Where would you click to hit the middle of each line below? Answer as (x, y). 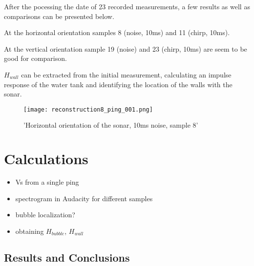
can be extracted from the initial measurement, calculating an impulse (126, 74)
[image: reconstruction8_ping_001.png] (88, 109)
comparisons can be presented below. (59, 16)
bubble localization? (45, 215)
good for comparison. (35, 58)
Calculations (46, 159)
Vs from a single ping (47, 182)
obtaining (30, 231)
